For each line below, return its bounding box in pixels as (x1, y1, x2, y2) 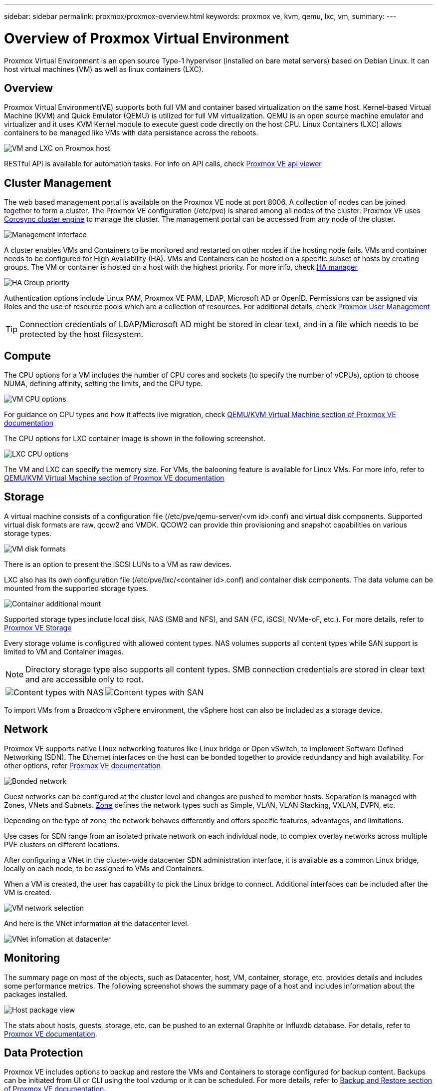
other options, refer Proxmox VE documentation (4, 761, 161, 770)
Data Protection (4, 1046, 83, 1059)
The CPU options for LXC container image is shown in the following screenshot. (4, 434, 265, 443)
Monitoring (4, 952, 60, 965)
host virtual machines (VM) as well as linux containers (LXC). (4, 64, 204, 73)
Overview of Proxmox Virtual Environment (4, 29, 289, 47)
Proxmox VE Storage (4, 623, 72, 632)
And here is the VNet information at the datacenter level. (4, 919, 189, 928)
